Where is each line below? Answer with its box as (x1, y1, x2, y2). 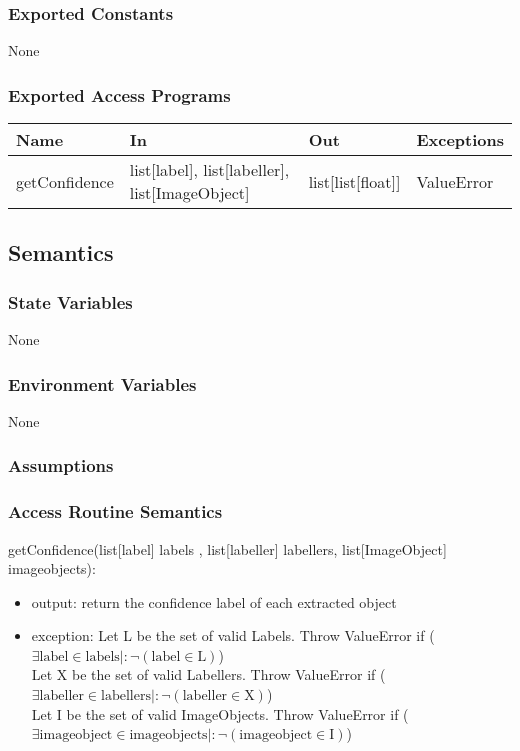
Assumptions (8, 453, 114, 478)
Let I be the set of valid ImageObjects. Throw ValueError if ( (31, 703, 409, 724)
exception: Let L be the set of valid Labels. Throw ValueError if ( (31, 625, 435, 646)
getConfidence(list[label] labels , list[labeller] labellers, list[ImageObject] (8, 538, 447, 559)
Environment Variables (8, 371, 197, 396)
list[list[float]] (308, 169, 401, 193)
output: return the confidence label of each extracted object (31, 591, 397, 612)
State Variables (8, 289, 133, 314)
